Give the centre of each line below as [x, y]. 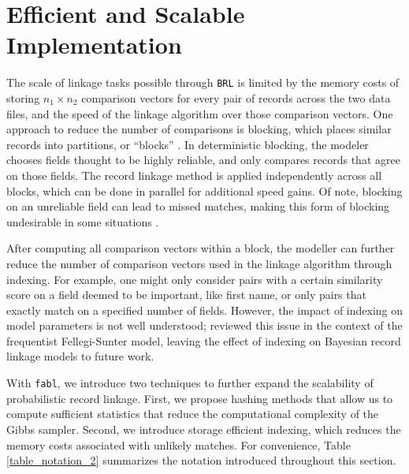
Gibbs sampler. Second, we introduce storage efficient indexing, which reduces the [204, 429]
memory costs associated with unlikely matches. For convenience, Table [178, 444]
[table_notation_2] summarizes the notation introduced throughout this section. [201, 460]
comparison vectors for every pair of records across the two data [236, 97]
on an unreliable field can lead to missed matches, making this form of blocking [198, 206]
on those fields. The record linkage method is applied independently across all [194, 175]
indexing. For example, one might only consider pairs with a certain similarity [195, 279]
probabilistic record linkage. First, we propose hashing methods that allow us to [200, 398]
